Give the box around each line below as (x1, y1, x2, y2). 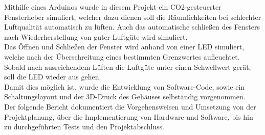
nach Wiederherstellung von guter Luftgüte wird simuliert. (4, 31, 188, 42)
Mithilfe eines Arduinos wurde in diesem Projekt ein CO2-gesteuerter (4, 2, 222, 12)
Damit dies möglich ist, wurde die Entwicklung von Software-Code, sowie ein (4, 81, 245, 92)
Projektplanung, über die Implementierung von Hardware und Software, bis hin (4, 111, 253, 122)
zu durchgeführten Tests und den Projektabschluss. (4, 121, 165, 132)
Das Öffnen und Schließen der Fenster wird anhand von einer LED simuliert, (4, 41, 245, 52)
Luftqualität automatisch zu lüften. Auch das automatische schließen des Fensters (4, 21, 260, 32)
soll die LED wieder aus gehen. (4, 71, 101, 82)
